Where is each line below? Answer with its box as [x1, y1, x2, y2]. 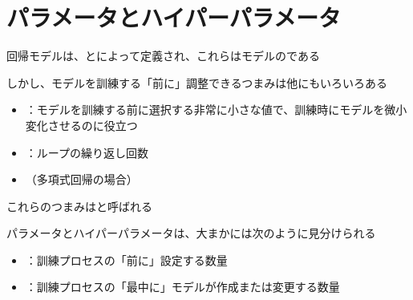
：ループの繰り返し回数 [25, 144, 148, 160]
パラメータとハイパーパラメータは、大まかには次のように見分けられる [6, 225, 376, 241]
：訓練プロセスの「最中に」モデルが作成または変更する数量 [25, 278, 340, 295]
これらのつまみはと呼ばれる [6, 197, 152, 214]
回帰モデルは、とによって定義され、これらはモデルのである [6, 47, 320, 64]
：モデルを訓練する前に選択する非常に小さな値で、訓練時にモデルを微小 [25, 101, 407, 118]
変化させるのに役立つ [25, 116, 138, 133]
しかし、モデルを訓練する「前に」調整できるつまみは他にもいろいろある [6, 74, 387, 91]
